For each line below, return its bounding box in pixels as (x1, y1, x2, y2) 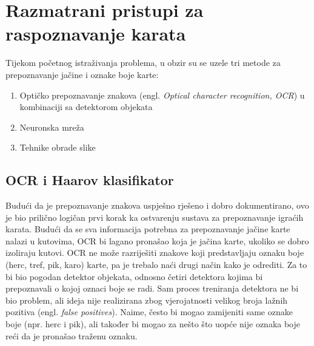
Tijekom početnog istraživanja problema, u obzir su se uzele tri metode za (5, 56, 281, 69)
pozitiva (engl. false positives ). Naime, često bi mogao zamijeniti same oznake (5, 305, 293, 318)
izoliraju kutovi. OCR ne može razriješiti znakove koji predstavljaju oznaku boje (5, 246, 304, 259)
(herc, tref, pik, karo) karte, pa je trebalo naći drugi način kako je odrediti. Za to (5, 258, 307, 271)
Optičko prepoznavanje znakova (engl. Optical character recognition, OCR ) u (19, 88, 305, 101)
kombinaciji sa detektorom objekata (19, 100, 153, 113)
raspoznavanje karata (5, 21, 186, 46)
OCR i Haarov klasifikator (5, 171, 174, 189)
